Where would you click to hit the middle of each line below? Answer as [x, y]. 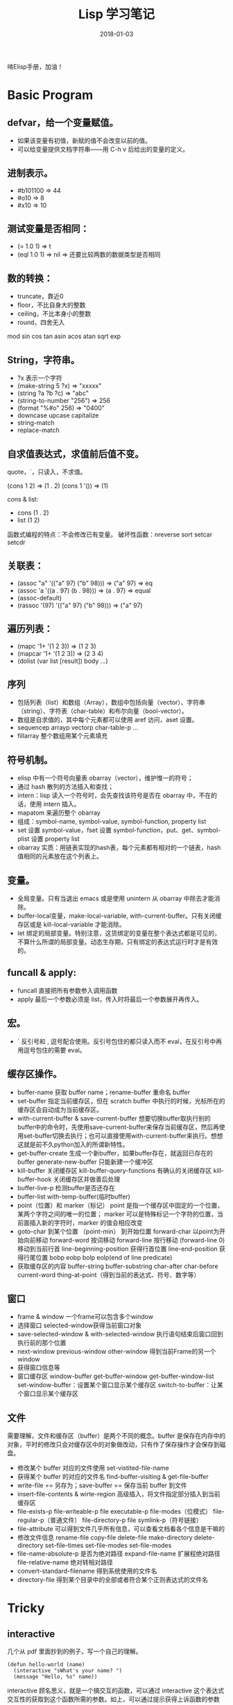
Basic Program [50, 95]
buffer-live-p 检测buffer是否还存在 [66, 1187]
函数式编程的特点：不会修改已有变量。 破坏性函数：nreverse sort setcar [110, 534]
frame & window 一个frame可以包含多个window [85, 1317]
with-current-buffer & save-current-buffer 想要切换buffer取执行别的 [114, 1118]
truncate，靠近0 [40, 296]
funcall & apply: [42, 973]
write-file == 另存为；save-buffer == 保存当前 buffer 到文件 [102, 1485]
